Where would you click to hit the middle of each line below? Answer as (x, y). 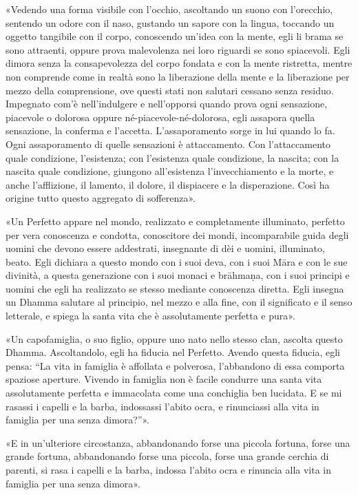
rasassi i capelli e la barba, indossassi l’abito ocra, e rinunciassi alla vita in (162, 406)
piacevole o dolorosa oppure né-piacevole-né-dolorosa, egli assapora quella (160, 117)
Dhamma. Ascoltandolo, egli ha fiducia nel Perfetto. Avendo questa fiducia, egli (173, 352)
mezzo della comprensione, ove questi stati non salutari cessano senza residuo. (170, 90)
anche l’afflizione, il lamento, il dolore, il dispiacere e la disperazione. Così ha (168, 184)
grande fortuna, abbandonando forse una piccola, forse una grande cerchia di (167, 456)
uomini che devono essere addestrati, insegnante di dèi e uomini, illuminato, (165, 248)
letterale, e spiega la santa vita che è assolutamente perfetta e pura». (150, 316)
